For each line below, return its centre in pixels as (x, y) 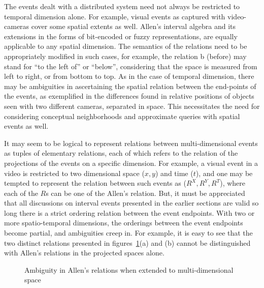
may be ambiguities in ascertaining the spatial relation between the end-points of (130, 86)
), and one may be (224, 173)
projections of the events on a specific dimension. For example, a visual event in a (131, 163)
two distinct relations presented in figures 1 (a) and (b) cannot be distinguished (127, 242)
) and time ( (174, 173)
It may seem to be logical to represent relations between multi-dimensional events (131, 143)
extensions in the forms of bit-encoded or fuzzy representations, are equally (121, 36)
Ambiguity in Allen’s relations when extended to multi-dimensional (129, 269)
